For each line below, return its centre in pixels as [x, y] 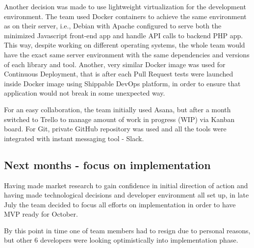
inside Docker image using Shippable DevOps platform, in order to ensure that [122, 83]
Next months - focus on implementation [107, 164]
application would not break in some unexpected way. [85, 93]
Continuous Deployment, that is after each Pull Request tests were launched [119, 74]
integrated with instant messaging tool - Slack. [74, 138]
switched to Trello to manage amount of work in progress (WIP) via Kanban [119, 119]
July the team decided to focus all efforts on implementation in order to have [120, 204]
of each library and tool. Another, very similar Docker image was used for [115, 64]
